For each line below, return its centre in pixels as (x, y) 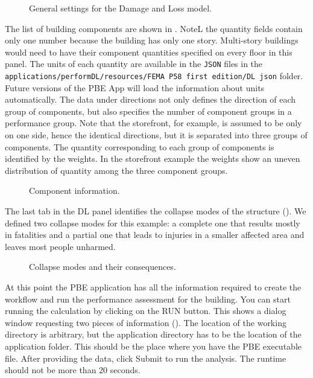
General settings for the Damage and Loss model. (121, 8)
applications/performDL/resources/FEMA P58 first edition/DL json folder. (154, 76)
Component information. (74, 191)
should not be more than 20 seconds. (73, 370)
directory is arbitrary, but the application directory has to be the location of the (153, 334)
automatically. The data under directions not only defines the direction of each (150, 99)
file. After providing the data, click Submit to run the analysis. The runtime (146, 358)
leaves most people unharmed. (60, 246)
